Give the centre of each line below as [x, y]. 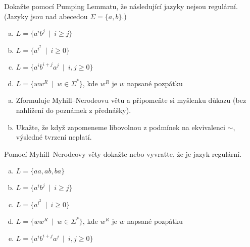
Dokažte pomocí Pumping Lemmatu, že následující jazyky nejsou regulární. [121, 6]
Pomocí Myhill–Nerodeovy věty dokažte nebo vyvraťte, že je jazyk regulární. [123, 153]
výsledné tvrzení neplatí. [54, 137]
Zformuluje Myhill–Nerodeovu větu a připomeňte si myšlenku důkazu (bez [131, 100]
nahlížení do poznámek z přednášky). [73, 110]
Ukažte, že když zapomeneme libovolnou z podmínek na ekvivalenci [120, 127]
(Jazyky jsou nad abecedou [46, 16]
